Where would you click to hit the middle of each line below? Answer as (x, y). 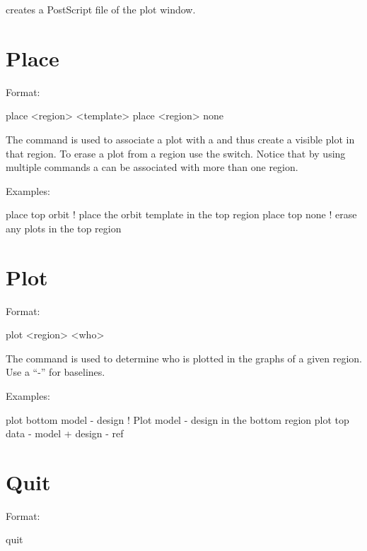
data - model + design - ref (65, 433)
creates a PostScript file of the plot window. (101, 9)
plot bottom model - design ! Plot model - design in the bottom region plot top (177, 419)
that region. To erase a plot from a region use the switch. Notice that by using (176, 153)
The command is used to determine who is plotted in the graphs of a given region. (184, 358)
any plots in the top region (64, 228)
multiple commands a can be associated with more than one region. (152, 167)
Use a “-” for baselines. (56, 372)
